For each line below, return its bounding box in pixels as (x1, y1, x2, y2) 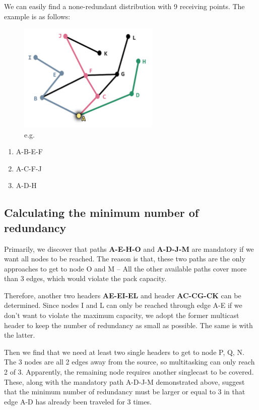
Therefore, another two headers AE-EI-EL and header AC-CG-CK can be (4, 290, 241, 300)
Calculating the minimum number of (4, 205, 199, 220)
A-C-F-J (16, 163, 42, 173)
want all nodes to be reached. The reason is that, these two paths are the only (4, 253, 245, 264)
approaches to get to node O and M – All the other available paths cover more (4, 263, 247, 274)
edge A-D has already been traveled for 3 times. (4, 396, 152, 406)
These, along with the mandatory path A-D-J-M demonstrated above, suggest (4, 376, 245, 387)
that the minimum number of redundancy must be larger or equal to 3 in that (4, 386, 245, 397)
